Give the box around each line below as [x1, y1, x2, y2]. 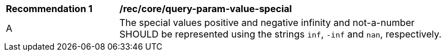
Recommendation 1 [6, 3, 92, 14]
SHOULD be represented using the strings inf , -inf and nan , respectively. [119, 28, 442, 40]
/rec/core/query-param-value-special [119, 3, 292, 14]
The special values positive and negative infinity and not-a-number [119, 17, 415, 28]
